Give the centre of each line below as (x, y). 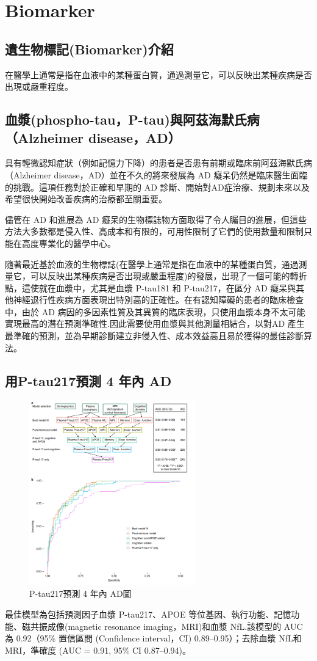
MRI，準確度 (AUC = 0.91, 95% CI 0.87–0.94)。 (98, 650)
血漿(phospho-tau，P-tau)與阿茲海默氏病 (132, 119)
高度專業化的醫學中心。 (69, 243)
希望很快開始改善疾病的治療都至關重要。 (86, 199)
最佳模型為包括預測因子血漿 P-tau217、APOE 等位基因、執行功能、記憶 (148, 614)
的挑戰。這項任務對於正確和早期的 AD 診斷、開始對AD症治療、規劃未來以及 (157, 187)
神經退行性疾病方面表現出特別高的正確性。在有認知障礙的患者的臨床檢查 (158, 300)
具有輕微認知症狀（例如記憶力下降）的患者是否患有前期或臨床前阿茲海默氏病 (158, 163)
